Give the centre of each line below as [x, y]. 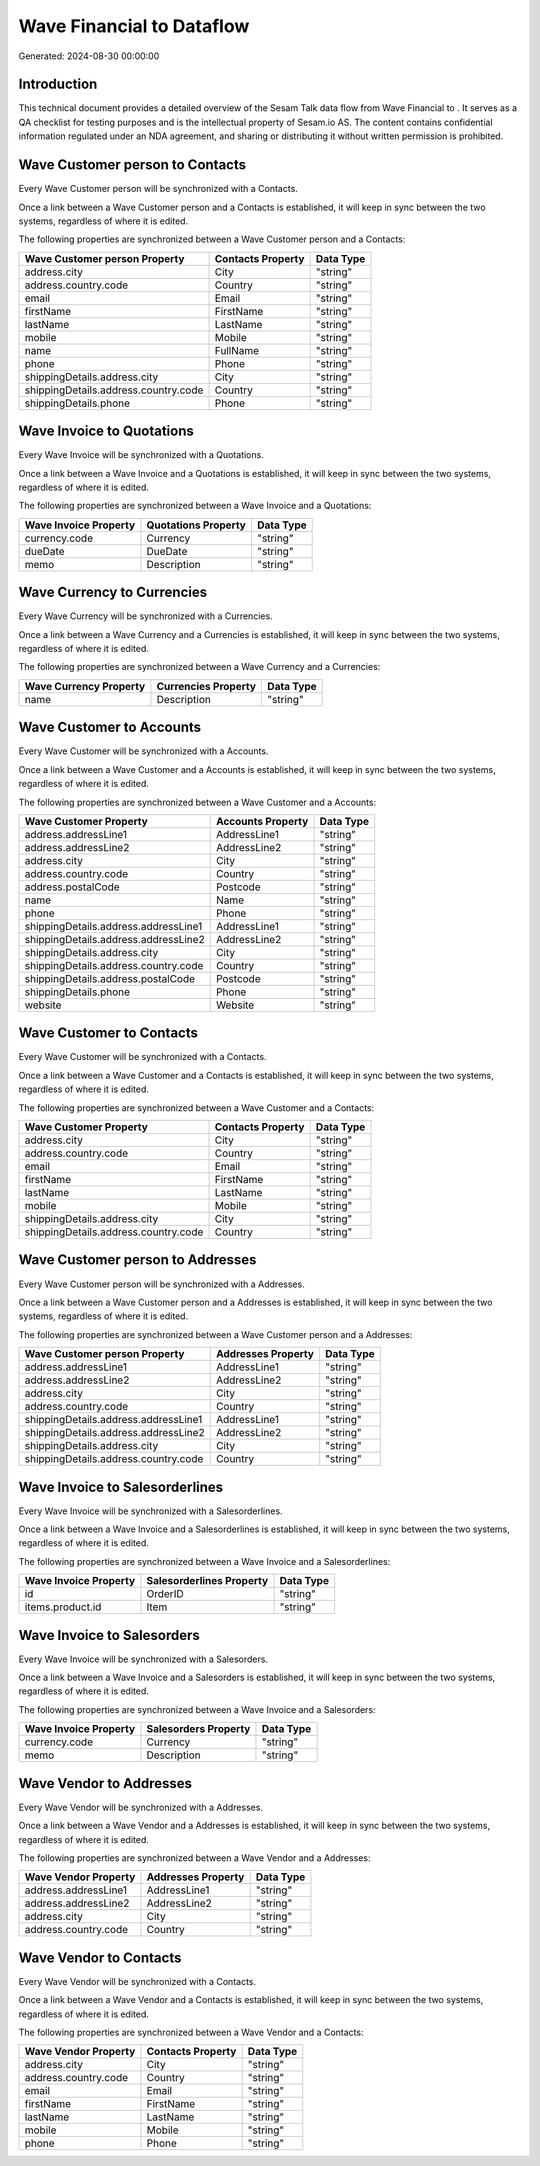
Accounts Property [262, 821]
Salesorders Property [198, 1729]
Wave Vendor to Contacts [100, 1957]
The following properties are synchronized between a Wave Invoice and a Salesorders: [197, 1709]
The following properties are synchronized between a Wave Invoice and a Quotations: [195, 506]
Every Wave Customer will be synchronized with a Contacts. [142, 1057]
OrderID [165, 1594]
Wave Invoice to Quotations [106, 431]
